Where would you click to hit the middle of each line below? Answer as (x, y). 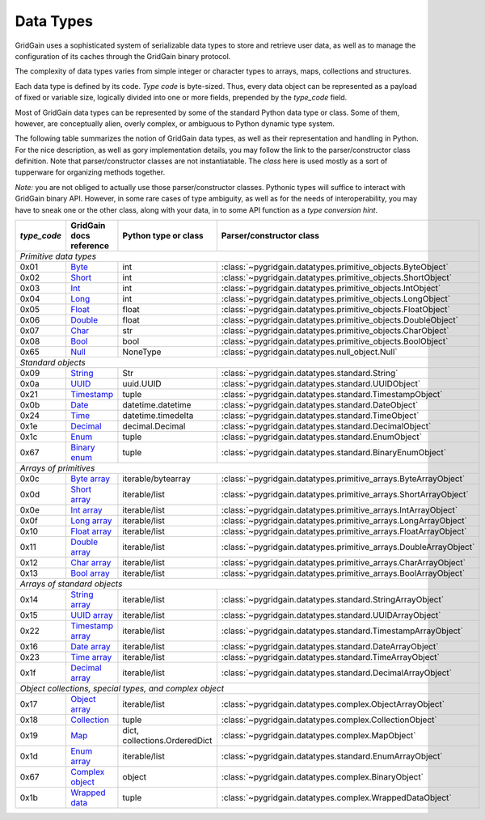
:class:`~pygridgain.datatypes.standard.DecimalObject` (326, 426)
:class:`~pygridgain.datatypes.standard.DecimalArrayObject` (337, 673)
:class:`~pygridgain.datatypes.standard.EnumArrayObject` (332, 756)
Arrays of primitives (57, 468)
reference (89, 246)
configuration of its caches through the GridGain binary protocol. (123, 56)
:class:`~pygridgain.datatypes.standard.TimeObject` (320, 416)
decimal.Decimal (154, 426)
